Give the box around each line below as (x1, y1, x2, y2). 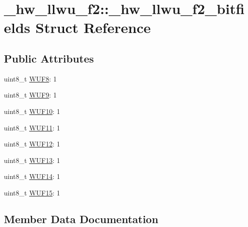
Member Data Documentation (4, 211, 159, 226)
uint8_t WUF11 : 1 (4, 122, 60, 132)
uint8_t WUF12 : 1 (4, 139, 60, 149)
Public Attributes (4, 50, 94, 65)
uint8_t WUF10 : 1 (4, 106, 60, 116)
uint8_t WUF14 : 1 (4, 171, 60, 181)
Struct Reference (35, 17, 151, 37)
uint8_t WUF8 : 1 (4, 73, 57, 83)
